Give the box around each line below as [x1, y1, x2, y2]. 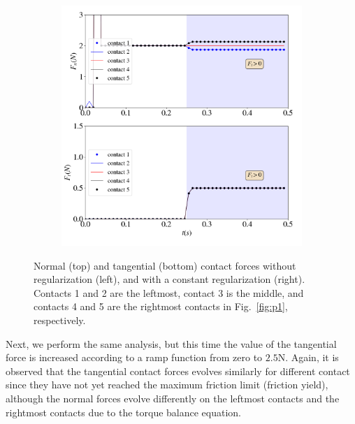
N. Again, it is [277, 350, 339, 365]
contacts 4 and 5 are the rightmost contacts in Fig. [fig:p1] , [34, 299, 288, 314]
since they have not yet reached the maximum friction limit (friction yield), [6, 377, 328, 392]
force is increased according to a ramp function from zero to [6, 350, 263, 365]
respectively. [34, 312, 86, 327]
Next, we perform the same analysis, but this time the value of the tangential [6, 336, 337, 351]
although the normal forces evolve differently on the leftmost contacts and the [6, 390, 340, 405]
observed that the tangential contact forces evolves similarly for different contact [6, 363, 350, 378]
